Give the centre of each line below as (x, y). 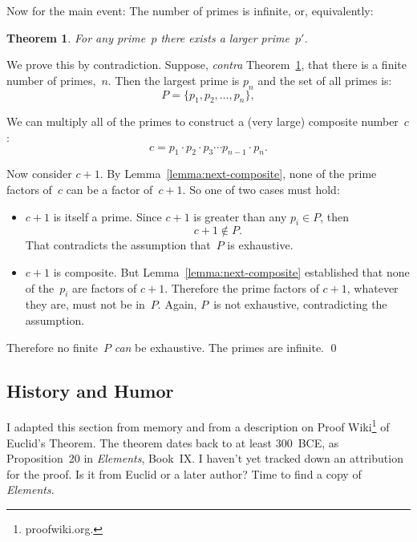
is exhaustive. (260, 245)
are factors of (105, 287)
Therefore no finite (53, 347)
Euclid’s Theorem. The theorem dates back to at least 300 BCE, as (173, 442)
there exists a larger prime (225, 37)
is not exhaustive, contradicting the (300, 304)
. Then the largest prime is (174, 80)
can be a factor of (109, 189)
